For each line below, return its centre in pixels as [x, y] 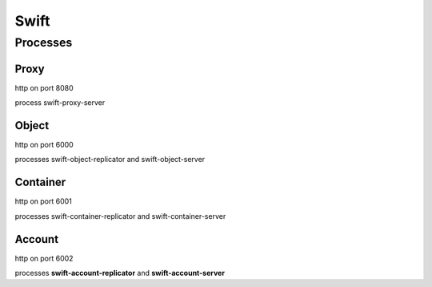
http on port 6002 [44, 258]
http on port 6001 [43, 201]
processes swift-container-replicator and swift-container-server [120, 216]
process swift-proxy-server [60, 103]
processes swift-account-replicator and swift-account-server [120, 273]
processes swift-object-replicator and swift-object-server [110, 160]
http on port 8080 [44, 87]
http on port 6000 [44, 145]
